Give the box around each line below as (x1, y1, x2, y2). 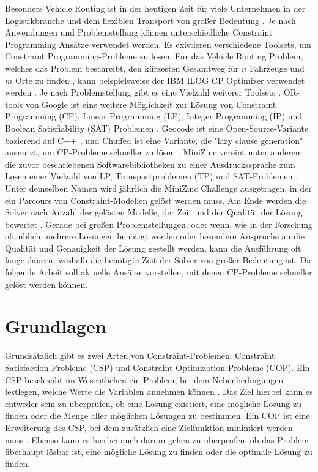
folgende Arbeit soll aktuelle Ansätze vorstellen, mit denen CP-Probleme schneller (5, 266, 312, 279)
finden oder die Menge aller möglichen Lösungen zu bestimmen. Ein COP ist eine (5, 409, 310, 422)
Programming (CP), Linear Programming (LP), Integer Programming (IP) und (5, 110, 303, 122)
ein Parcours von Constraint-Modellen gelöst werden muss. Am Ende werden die (5, 193, 306, 206)
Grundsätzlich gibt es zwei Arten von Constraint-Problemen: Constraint (5, 349, 275, 362)
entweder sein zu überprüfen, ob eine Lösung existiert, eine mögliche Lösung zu (5, 397, 301, 410)
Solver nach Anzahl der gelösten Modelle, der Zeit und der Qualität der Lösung (5, 206, 303, 219)
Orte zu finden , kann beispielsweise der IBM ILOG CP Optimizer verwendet (15, 73, 305, 86)
